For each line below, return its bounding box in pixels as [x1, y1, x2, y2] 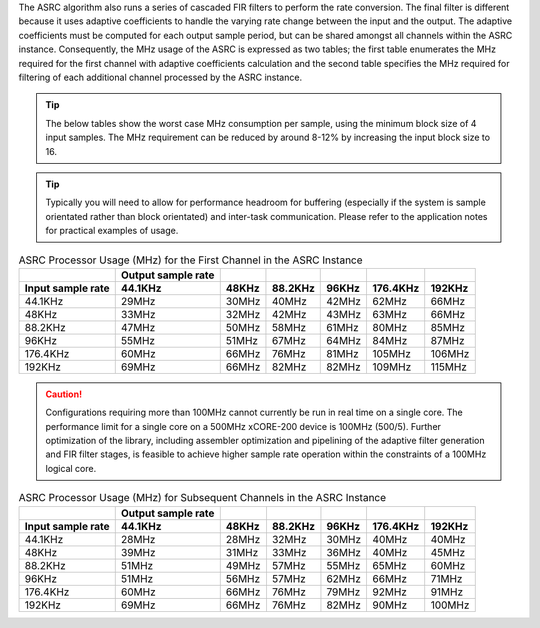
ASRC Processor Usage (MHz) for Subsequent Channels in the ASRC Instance [18, 491, 387, 505]
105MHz [372, 346, 412, 360]
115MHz [430, 360, 467, 374]
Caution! [45, 388, 83, 400]
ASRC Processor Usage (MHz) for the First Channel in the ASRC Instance [18, 253, 364, 267]
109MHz [372, 360, 412, 374]
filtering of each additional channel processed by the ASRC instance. [18, 71, 303, 83]
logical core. [45, 462, 97, 474]
